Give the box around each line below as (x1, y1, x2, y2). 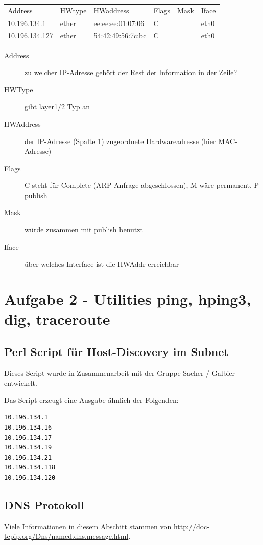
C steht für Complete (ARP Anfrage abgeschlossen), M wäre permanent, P (25, 180, 259, 191)
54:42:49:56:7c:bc (93, 30, 147, 41)
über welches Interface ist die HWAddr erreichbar (25, 258, 179, 269)
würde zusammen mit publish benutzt (25, 224, 143, 235)
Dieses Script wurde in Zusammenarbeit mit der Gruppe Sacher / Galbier (4, 367, 235, 378)
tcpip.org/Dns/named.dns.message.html (4, 531, 129, 541)
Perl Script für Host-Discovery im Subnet (4, 343, 229, 359)
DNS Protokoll (4, 496, 84, 512)
